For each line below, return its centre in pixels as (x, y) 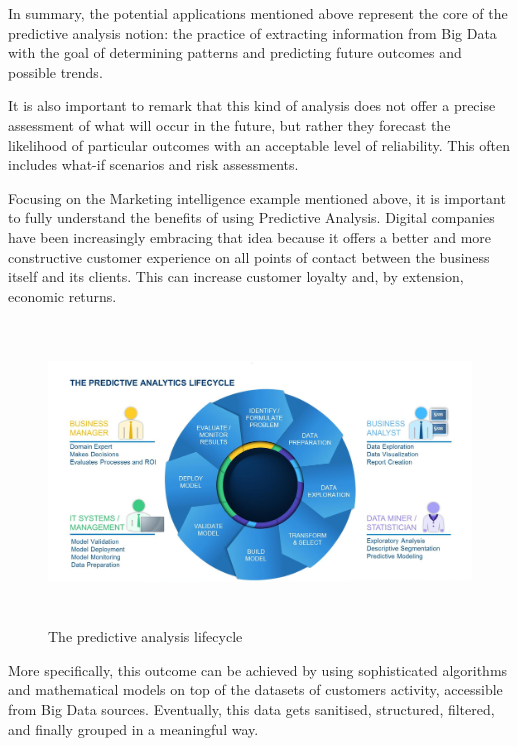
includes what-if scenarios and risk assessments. (153, 164)
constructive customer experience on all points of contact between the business (249, 256)
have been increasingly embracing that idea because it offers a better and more (249, 236)
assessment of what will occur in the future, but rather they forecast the (229, 124)
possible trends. (55, 71)
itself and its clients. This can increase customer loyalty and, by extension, (236, 276)
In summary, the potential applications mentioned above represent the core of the (258, 13)
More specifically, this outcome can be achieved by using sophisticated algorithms (258, 669)
